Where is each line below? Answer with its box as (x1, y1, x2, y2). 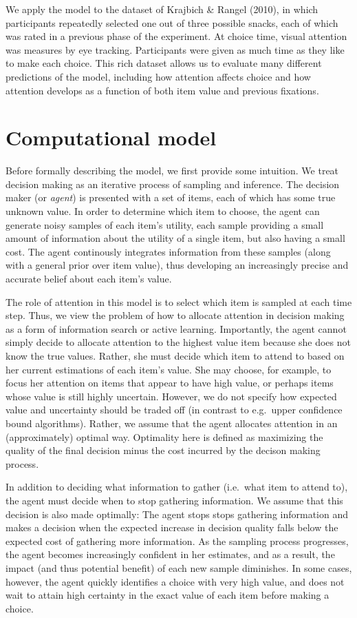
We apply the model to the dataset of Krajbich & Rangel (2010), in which (6, 2, 318, 16)
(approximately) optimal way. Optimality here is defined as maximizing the (6, 429, 323, 444)
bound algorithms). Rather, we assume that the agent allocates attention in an (6, 415, 338, 430)
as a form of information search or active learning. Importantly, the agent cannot (6, 321, 347, 336)
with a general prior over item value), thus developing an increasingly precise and (6, 258, 349, 272)
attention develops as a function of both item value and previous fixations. (6, 83, 319, 97)
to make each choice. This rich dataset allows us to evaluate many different (6, 56, 322, 70)
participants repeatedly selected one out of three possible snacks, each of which (6, 15, 338, 30)
